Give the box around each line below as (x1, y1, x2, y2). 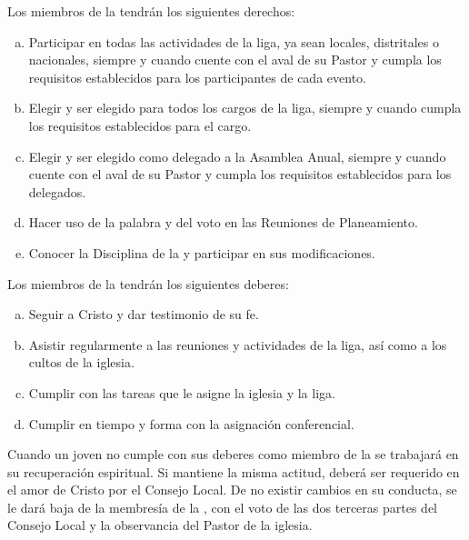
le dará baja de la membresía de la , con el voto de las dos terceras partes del (7, 497, 438, 516)
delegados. (28, 182, 86, 201)
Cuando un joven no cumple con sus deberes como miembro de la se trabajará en (7, 445, 459, 464)
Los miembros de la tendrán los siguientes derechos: (7, 2, 295, 20)
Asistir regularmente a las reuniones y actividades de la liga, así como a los (28, 335, 447, 354)
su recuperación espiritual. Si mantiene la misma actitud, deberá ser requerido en (7, 462, 460, 481)
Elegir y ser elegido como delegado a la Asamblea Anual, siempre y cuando (28, 146, 446, 165)
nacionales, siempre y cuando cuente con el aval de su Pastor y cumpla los (28, 50, 442, 69)
